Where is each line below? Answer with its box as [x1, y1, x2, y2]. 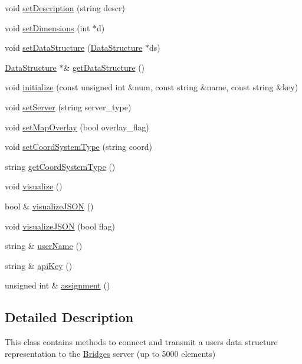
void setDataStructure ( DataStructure [5, 41, 143, 54]
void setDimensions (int [5, 21, 90, 34]
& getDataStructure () [63, 61, 145, 73]
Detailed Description [5, 308, 134, 326]
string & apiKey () [5, 259, 73, 271]
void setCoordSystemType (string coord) [5, 140, 153, 153]
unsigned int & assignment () [5, 279, 110, 291]
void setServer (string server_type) [5, 100, 132, 113]
